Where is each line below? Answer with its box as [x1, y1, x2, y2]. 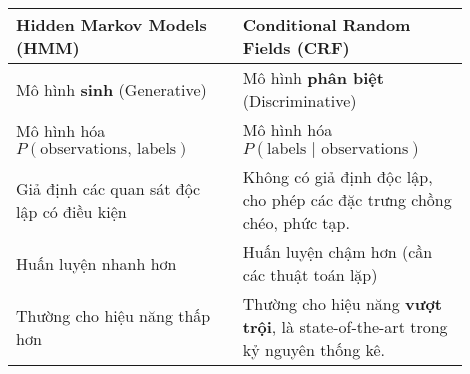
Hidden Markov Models [16, 13, 207, 36]
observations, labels [40, 141, 177, 157]
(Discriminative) [242, 89, 357, 112]
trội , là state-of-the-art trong [242, 315, 448, 338]
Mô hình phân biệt [242, 66, 384, 89]
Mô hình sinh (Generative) [16, 77, 207, 101]
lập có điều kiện [16, 199, 127, 223]
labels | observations [267, 141, 409, 157]
